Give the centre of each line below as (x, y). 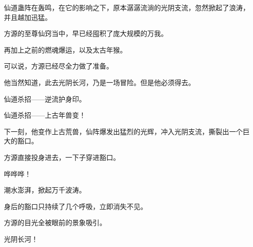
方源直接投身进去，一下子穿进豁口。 (62, 157)
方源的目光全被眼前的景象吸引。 (55, 222)
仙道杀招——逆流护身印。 (45, 98)
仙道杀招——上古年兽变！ (45, 115)
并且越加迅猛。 (28, 17)
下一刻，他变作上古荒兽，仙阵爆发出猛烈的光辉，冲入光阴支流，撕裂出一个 (123, 131)
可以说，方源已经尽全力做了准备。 (58, 66)
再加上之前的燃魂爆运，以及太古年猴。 (65, 49)
